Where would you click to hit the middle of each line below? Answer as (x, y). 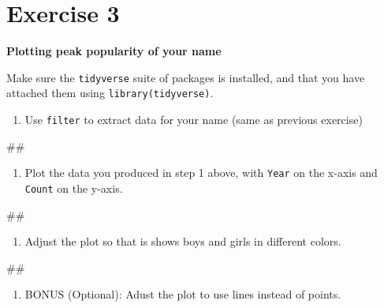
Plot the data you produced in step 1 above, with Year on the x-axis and (201, 173)
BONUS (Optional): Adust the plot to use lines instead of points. (183, 294)
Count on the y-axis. (74, 188)
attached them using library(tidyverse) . (110, 93)
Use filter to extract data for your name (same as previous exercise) (194, 120)
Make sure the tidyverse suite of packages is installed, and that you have (186, 77)
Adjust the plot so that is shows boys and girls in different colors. (183, 241)
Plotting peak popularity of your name (114, 51)
